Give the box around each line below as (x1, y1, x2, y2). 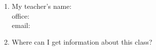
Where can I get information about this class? (11, 36, 153, 47)
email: (11, 20, 30, 30)
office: (11, 10, 29, 21)
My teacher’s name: (11, 1, 72, 11)
